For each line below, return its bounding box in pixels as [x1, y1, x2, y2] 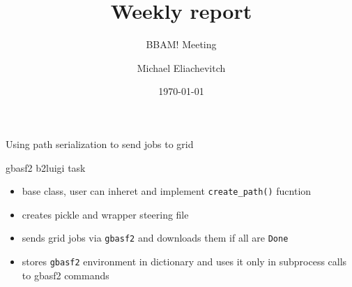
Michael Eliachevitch [137, 60, 226, 75]
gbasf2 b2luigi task [6, 160, 86, 175]
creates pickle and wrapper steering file [22, 207, 189, 221]
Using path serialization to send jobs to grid [6, 136, 194, 151]
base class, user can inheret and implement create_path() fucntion [22, 184, 312, 198]
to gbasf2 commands [22, 267, 109, 282]
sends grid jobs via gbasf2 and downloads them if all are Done [22, 230, 289, 245]
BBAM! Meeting [146, 37, 217, 52]
